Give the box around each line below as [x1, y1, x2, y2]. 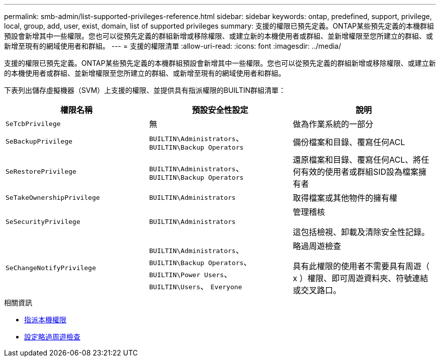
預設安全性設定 [191, 105, 248, 115]
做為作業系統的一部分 [292, 119, 373, 129]
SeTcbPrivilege [6, 119, 61, 128]
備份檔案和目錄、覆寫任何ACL [292, 137, 405, 147]
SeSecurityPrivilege [6, 217, 80, 225]
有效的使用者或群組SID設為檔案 [300, 167, 419, 177]
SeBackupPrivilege [6, 138, 73, 145]
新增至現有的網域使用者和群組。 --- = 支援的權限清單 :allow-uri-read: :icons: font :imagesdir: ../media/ [4, 42, 342, 50]
